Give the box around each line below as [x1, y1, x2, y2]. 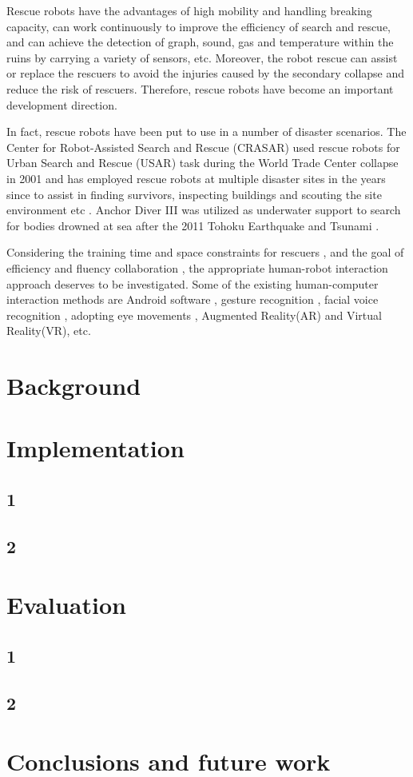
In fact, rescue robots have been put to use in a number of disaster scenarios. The [6, 123, 407, 140]
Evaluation [6, 588, 126, 621]
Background [6, 369, 141, 402]
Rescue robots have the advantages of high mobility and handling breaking [6, 2, 372, 18]
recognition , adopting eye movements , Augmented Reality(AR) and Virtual [6, 306, 382, 323]
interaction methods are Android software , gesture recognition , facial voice [6, 291, 379, 308]
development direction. [6, 96, 117, 113]
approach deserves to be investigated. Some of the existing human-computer [6, 275, 379, 292]
